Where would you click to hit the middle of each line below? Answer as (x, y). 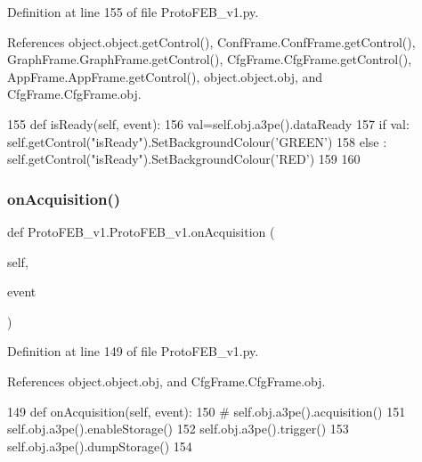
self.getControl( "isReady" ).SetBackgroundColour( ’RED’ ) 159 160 (184, 159)
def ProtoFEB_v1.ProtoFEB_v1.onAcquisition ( (141, 231)
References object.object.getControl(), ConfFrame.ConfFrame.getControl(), (211, 41)
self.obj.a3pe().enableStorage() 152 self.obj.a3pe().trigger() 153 (178, 429)
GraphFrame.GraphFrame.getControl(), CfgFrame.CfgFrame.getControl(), (210, 59)
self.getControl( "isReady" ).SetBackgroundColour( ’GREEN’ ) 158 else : (197, 141)
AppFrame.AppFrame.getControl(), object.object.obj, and (165, 76)
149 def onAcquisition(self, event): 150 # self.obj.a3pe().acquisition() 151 (207, 411)
